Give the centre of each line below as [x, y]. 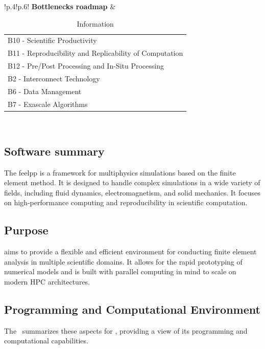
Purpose [26, 230]
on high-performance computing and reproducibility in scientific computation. [126, 202]
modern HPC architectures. [47, 281]
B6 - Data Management [45, 91]
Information [95, 23]
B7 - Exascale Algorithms [48, 104]
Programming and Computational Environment [132, 309]
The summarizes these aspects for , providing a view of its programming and [126, 330]
